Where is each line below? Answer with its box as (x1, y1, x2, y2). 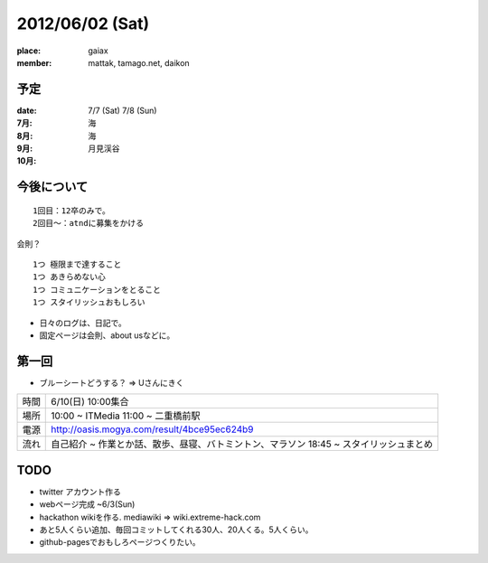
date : (16, 105, 37, 116)
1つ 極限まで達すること (33, 258, 122, 269)
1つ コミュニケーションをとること (33, 285, 162, 295)
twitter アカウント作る (39, 486, 122, 497)
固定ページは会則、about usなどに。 (39, 330, 175, 341)
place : (16, 45, 42, 56)
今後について (16, 179, 89, 194)
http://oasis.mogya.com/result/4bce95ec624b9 (51, 423, 254, 436)
